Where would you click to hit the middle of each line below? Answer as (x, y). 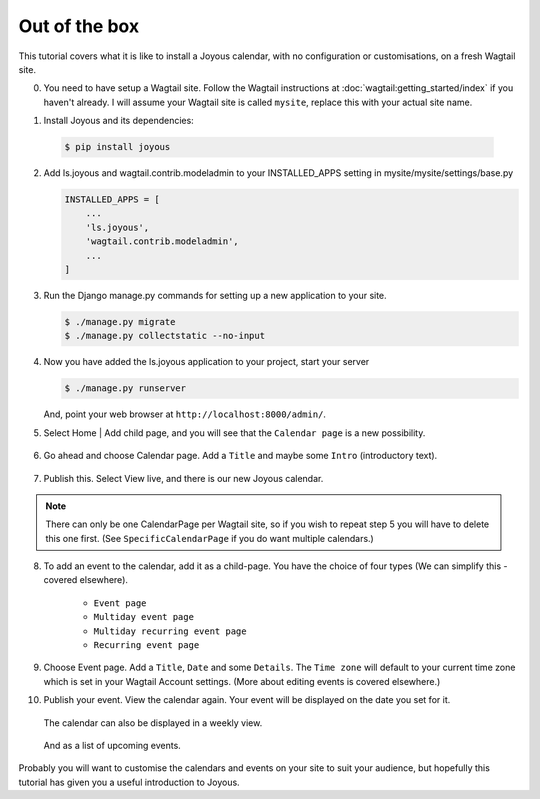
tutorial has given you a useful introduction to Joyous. (129, 782)
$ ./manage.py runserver (125, 388)
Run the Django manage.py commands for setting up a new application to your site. (215, 295)
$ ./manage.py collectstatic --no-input (164, 336)
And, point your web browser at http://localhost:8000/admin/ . (185, 414)
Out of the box (79, 26)
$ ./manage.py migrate (120, 321)
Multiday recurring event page (170, 631)
